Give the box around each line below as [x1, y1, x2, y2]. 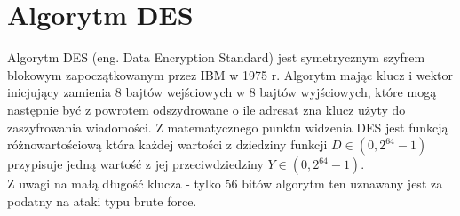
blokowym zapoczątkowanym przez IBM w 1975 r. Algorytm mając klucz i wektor [7, 65, 453, 84]
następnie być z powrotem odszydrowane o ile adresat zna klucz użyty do [7, 100, 406, 118]
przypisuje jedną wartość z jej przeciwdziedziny [7, 155, 264, 173]
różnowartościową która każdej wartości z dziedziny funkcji [7, 135, 328, 154]
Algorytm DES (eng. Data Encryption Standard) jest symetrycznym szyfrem [7, 48, 425, 67]
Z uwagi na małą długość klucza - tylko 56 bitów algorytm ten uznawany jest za [7, 174, 443, 193]
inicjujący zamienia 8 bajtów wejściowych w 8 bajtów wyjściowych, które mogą [7, 83, 437, 101]
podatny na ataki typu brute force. [7, 191, 197, 210]
